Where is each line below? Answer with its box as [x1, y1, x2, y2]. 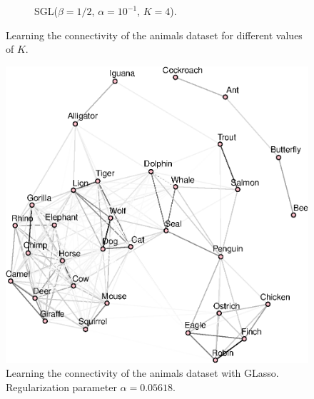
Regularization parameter [6, 379, 117, 394]
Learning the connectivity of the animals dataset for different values [6, 27, 303, 42]
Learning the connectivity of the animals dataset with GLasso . [6, 365, 279, 380]
